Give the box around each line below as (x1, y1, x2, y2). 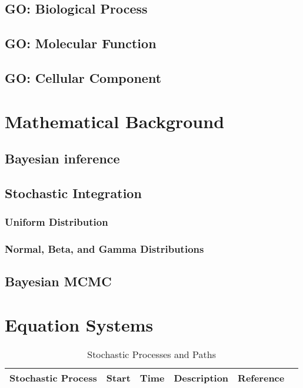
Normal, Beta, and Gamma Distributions (5, 242, 204, 256)
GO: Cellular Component (5, 68, 162, 86)
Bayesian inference (5, 149, 120, 168)
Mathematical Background (5, 109, 225, 133)
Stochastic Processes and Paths (87, 347, 216, 361)
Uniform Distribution (5, 215, 108, 229)
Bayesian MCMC (5, 272, 112, 290)
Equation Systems (5, 312, 154, 336)
